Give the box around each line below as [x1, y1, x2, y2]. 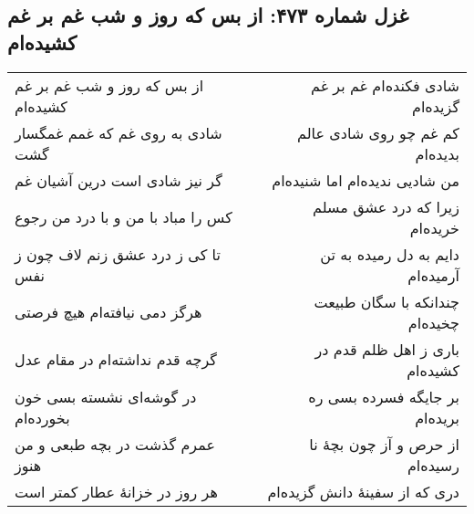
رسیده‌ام [407, 454, 459, 476]
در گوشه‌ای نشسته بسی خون [15, 385, 197, 407]
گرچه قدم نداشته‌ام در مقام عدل [15, 349, 217, 371]
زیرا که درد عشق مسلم [313, 195, 459, 217]
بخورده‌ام [15, 406, 70, 428]
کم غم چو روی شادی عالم [297, 121, 459, 143]
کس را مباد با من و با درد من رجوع [15, 206, 232, 228]
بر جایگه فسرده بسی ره [308, 385, 459, 407]
